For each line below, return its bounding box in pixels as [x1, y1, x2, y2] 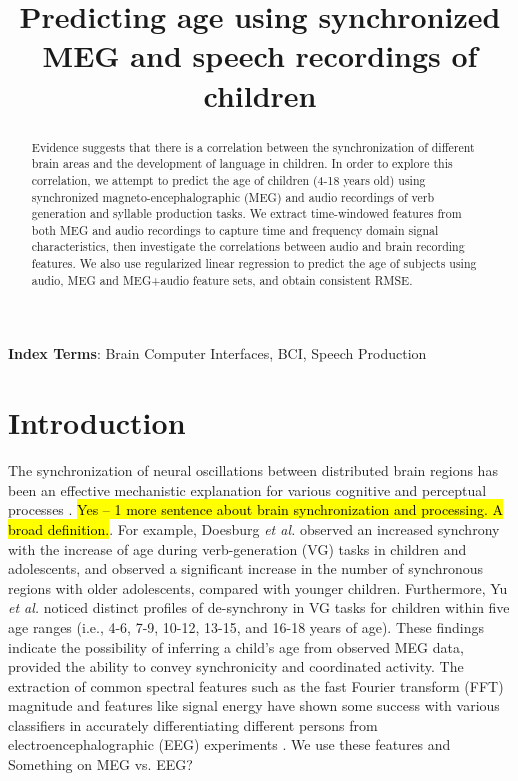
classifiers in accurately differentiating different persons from [8, 714, 378, 735]
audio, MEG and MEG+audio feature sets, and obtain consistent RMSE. [31, 271, 413, 288]
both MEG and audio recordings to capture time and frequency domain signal [31, 221, 439, 238]
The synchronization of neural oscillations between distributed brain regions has [8, 460, 498, 481]
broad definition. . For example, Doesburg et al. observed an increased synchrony [8, 518, 500, 539]
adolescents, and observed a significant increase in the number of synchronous [8, 558, 484, 579]
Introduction [8, 402, 186, 443]
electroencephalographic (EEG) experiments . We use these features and [8, 734, 451, 755]
